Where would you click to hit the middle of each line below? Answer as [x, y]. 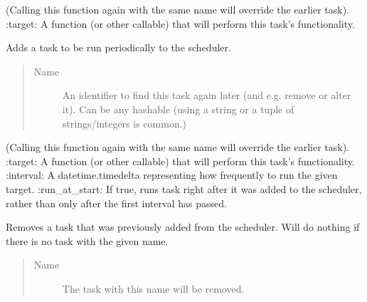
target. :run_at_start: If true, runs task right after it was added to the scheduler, [184, 188]
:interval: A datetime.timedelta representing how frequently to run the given [172, 175]
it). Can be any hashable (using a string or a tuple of [178, 109]
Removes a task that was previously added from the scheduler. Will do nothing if [183, 227]
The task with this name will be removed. [153, 288]
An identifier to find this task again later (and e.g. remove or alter [207, 95]
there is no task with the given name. [87, 240]
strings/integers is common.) [124, 123]
